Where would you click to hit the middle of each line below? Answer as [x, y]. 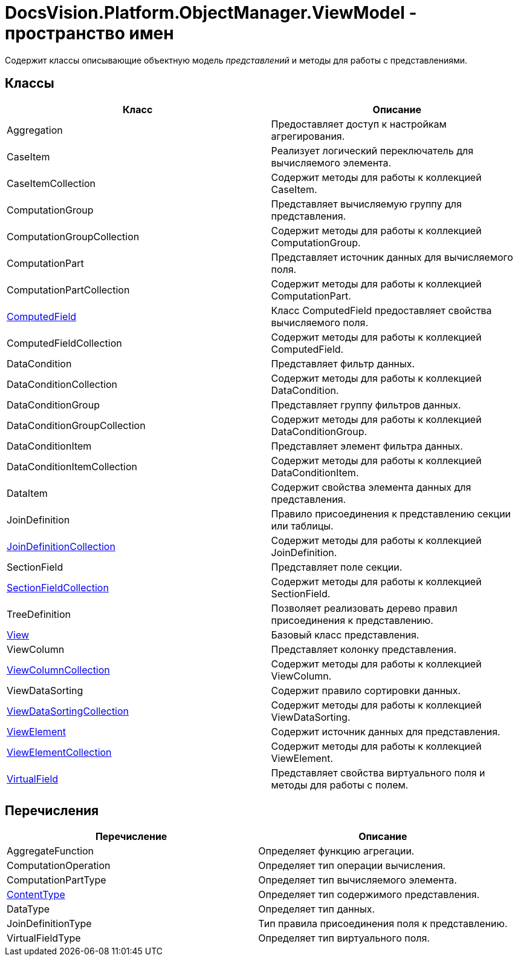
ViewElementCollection [59, 752]
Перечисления [52, 811]
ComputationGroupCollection [73, 236]
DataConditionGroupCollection [76, 425]
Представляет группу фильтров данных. [366, 405]
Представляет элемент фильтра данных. [367, 446]
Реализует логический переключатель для [372, 150]
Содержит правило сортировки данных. [366, 690]
